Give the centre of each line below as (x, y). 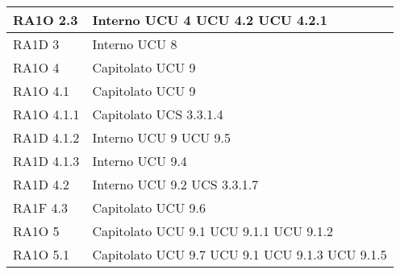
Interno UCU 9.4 (140, 161)
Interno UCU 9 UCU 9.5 (162, 137)
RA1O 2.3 (46, 20)
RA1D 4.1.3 (46, 161)
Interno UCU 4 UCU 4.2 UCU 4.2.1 (210, 20)
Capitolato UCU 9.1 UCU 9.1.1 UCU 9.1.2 (213, 231)
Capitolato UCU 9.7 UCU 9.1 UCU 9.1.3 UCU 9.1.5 (240, 254)
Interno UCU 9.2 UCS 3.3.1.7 (175, 184)
